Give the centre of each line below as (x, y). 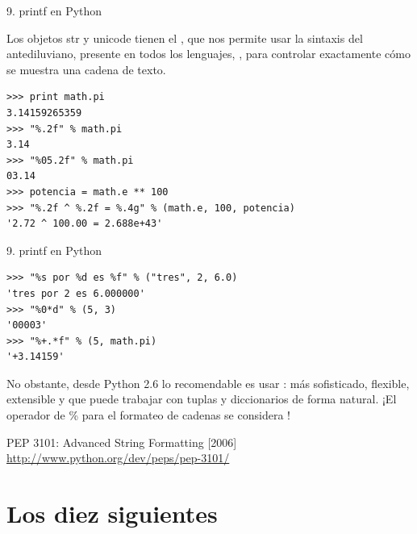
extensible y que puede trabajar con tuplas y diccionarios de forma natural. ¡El (202, 399)
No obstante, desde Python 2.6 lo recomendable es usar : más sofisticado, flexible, (208, 383)
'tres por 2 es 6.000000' (76, 293)
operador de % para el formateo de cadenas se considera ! (148, 415)
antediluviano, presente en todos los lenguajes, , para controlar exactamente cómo (208, 54)
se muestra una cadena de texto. (86, 69)
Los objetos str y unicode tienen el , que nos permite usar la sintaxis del (185, 38)
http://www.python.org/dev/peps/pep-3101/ (118, 458)
